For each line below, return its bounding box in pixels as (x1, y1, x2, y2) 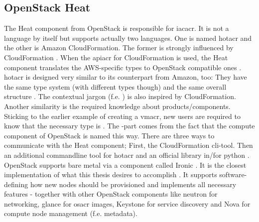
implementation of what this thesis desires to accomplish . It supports (4, 169, 217, 180)
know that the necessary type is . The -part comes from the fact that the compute (4, 120, 255, 131)
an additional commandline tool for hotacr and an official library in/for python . (4, 149, 250, 160)
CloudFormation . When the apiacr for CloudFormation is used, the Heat (4, 52, 228, 62)
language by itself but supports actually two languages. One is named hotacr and (4, 32, 252, 43)
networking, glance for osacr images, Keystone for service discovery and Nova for (4, 198, 251, 209)
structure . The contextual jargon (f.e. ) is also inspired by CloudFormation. (4, 91, 236, 102)
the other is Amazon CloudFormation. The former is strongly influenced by (4, 42, 234, 53)
